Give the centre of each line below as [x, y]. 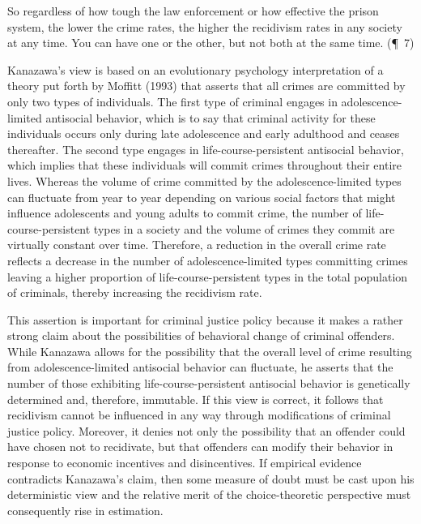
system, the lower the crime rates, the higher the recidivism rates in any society [205, 26]
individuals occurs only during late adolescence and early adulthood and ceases [204, 133]
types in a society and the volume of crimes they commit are [244, 228]
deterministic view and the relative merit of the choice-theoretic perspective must [209, 494]
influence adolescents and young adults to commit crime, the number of [185, 213]
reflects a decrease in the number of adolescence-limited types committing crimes [208, 260]
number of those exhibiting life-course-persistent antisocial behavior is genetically [209, 383]
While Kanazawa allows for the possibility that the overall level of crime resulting [210, 351]
